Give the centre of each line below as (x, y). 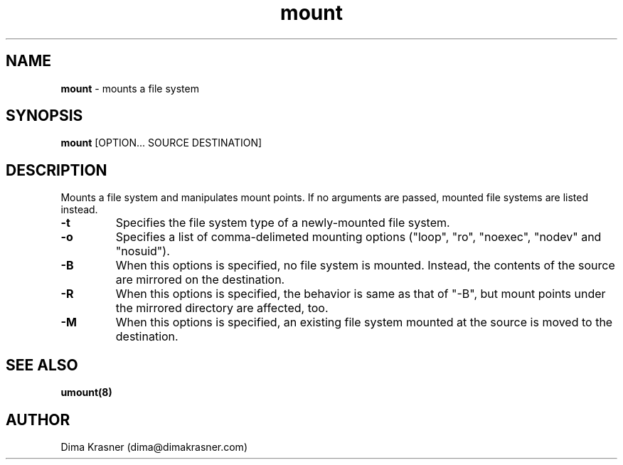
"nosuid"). (143, 251)
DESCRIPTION (57, 170)
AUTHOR (38, 419)
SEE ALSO (42, 365)
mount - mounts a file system (130, 88)
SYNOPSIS (44, 116)
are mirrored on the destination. (200, 280)
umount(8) (86, 392)
